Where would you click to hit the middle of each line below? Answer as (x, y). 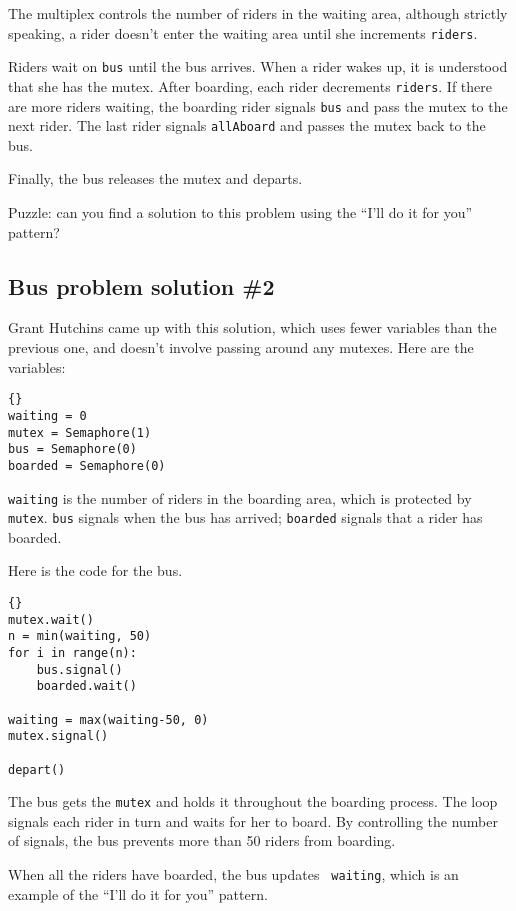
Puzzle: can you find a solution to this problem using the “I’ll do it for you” (240, 212)
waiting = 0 (47, 415)
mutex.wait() (51, 619)
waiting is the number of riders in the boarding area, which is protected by (240, 497)
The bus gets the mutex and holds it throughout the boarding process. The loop (253, 801)
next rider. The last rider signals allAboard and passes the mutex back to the (247, 125)
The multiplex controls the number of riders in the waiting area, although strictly (258, 13)
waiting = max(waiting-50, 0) (108, 719)
